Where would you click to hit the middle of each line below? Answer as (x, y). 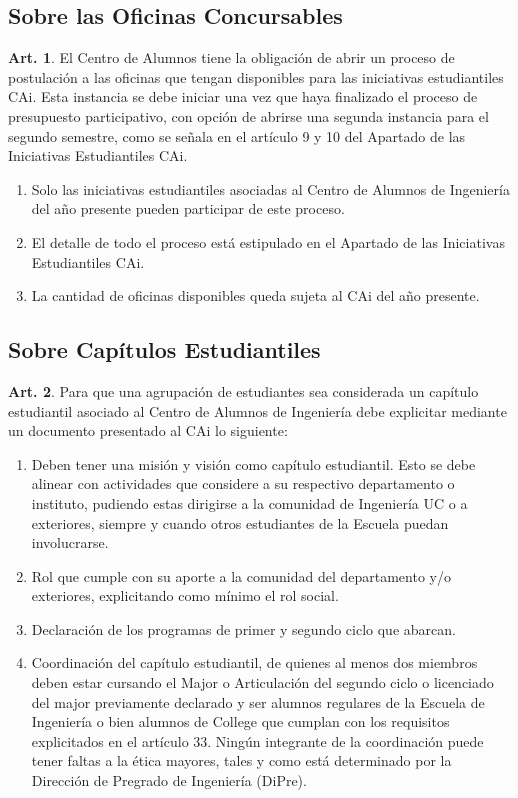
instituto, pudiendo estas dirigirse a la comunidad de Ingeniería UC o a (249, 502)
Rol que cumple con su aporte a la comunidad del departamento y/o (241, 575)
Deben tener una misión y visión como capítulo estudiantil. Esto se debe (253, 463)
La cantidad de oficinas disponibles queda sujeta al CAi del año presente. (255, 295)
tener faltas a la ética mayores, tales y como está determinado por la (241, 760)
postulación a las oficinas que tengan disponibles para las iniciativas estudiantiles (256, 76)
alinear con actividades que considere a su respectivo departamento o (243, 483)
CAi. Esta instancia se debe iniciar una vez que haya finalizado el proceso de (243, 96)
